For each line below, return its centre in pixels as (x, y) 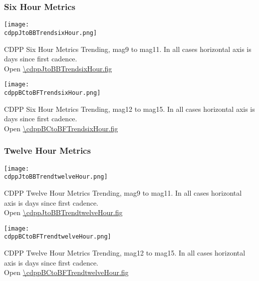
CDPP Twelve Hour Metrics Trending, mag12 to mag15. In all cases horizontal (125, 253)
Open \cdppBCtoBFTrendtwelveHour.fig (66, 272)
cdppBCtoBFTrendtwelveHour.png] (58, 237)
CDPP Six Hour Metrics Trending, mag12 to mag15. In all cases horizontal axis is (129, 109)
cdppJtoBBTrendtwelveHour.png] (56, 177)
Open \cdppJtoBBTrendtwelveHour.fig (63, 212)
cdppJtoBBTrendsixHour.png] (51, 33)
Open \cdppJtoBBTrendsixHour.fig (58, 68)
